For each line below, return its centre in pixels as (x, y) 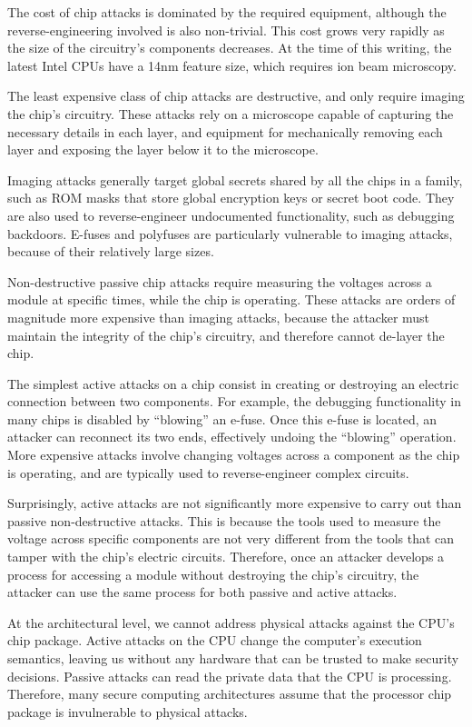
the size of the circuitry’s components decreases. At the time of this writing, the (230, 48)
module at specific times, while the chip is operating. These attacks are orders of (231, 299)
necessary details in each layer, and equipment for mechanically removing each (225, 131)
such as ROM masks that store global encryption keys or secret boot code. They (231, 198)
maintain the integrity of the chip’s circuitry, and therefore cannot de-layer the (226, 335)
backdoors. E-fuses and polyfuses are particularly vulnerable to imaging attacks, (230, 233)
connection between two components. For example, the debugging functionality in (235, 401)
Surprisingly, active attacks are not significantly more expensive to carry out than (235, 503)
